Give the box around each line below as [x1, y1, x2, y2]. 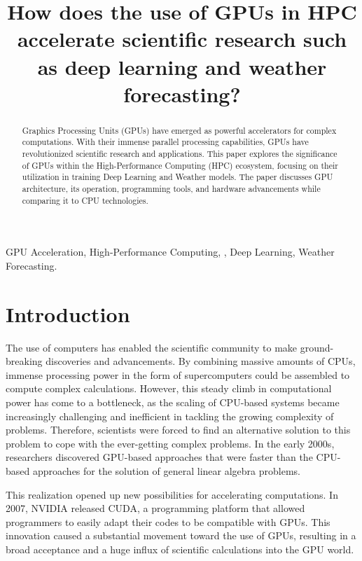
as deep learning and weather [37, 52, 327, 81]
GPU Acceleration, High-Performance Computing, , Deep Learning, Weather [6, 244, 335, 259]
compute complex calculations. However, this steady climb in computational [6, 381, 332, 396]
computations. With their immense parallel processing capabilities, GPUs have [22, 136, 309, 148]
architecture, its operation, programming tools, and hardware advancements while [22, 183, 321, 195]
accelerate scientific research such [17, 25, 347, 53]
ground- [300, 340, 334, 354]
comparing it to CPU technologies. [22, 194, 148, 206]
